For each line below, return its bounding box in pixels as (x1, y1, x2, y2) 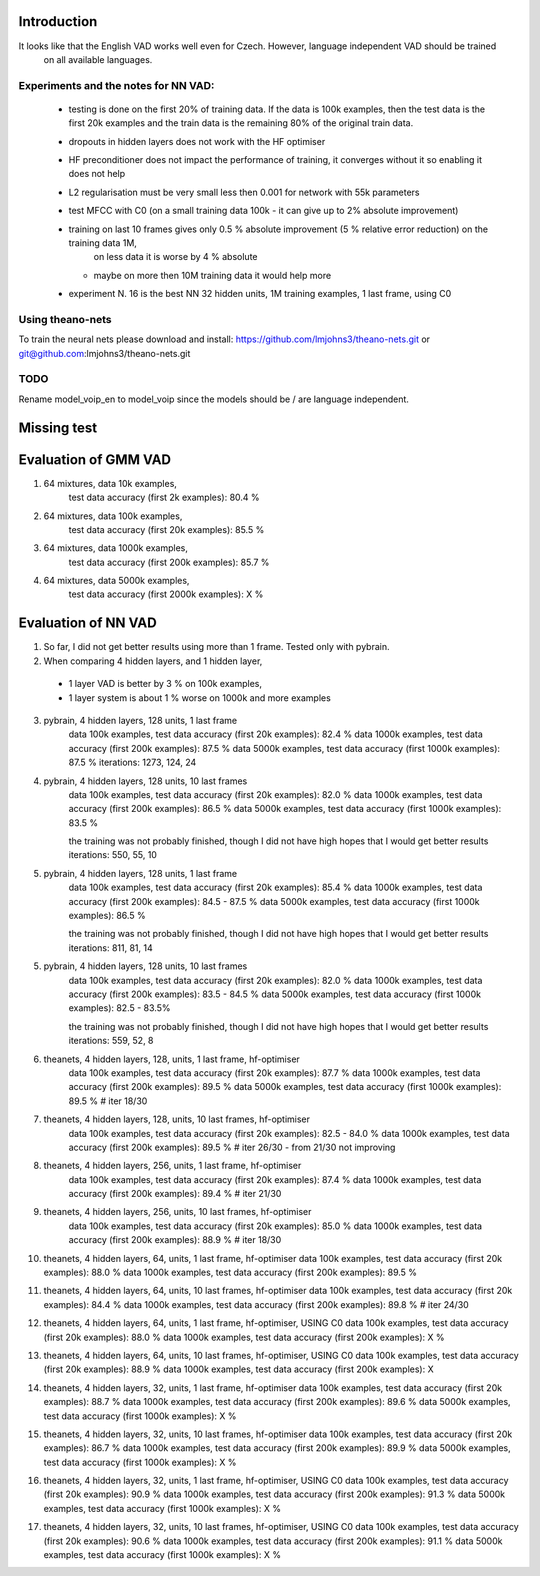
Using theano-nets (18, 312, 112, 326)
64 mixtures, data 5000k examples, (43, 575, 190, 587)
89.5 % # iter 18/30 (68, 1095, 148, 1107)
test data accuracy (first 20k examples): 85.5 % (68, 523, 265, 535)
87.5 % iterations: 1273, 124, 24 (68, 756, 197, 769)
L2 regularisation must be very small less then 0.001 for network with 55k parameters (68, 186, 420, 198)
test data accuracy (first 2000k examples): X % (68, 588, 264, 600)
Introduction (18, 13, 98, 30)
